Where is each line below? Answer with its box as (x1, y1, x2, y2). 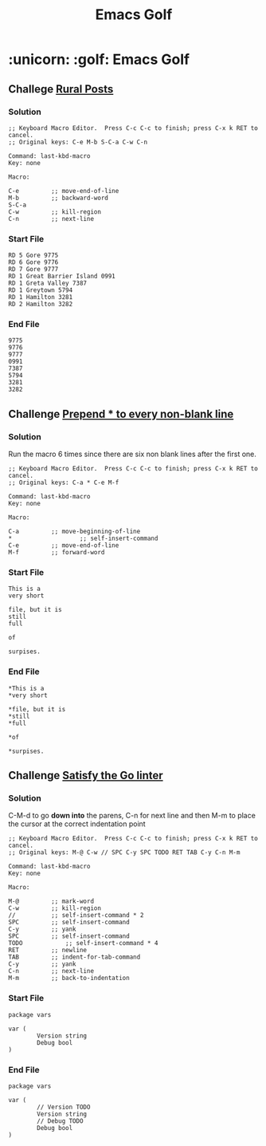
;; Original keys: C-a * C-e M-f (8, 478, 119, 487)
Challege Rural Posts (8, 82, 114, 96)
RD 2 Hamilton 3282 (8, 301, 73, 309)
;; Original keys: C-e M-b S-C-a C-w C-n (8, 138, 148, 146)
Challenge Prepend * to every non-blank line (8, 407, 234, 420)
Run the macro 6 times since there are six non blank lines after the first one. (8, 449, 257, 459)
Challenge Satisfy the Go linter (8, 769, 163, 782)
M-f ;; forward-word (8, 549, 105, 557)
